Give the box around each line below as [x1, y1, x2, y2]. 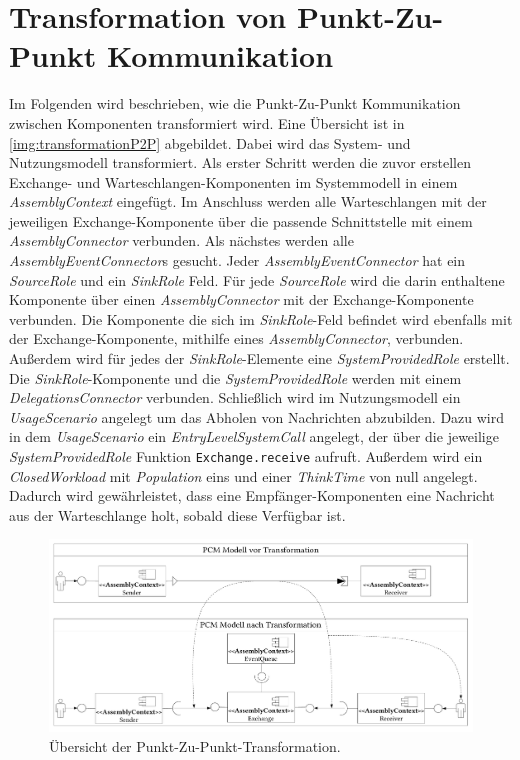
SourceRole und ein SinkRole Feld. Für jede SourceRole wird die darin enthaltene [9, 269, 505, 290]
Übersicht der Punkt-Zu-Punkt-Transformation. [49, 735, 341, 756]
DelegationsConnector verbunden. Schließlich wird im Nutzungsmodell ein [9, 387, 461, 408]
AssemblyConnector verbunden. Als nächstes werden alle [9, 230, 354, 251]
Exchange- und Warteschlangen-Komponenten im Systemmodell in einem [9, 171, 458, 192]
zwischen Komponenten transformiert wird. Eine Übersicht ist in [9, 112, 405, 133]
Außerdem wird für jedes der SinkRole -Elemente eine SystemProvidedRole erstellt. [9, 348, 510, 369]
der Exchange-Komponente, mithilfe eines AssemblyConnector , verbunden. [9, 328, 464, 349]
